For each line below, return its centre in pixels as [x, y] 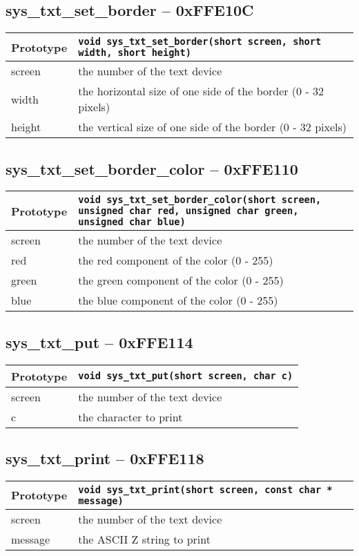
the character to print [130, 416]
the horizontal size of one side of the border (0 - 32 [201, 91]
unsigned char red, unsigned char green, [188, 211]
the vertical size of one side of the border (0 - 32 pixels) [213, 127]
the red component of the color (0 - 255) [176, 260]
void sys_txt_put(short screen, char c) [186, 376]
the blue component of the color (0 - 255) [178, 300]
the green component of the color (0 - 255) [181, 280]
